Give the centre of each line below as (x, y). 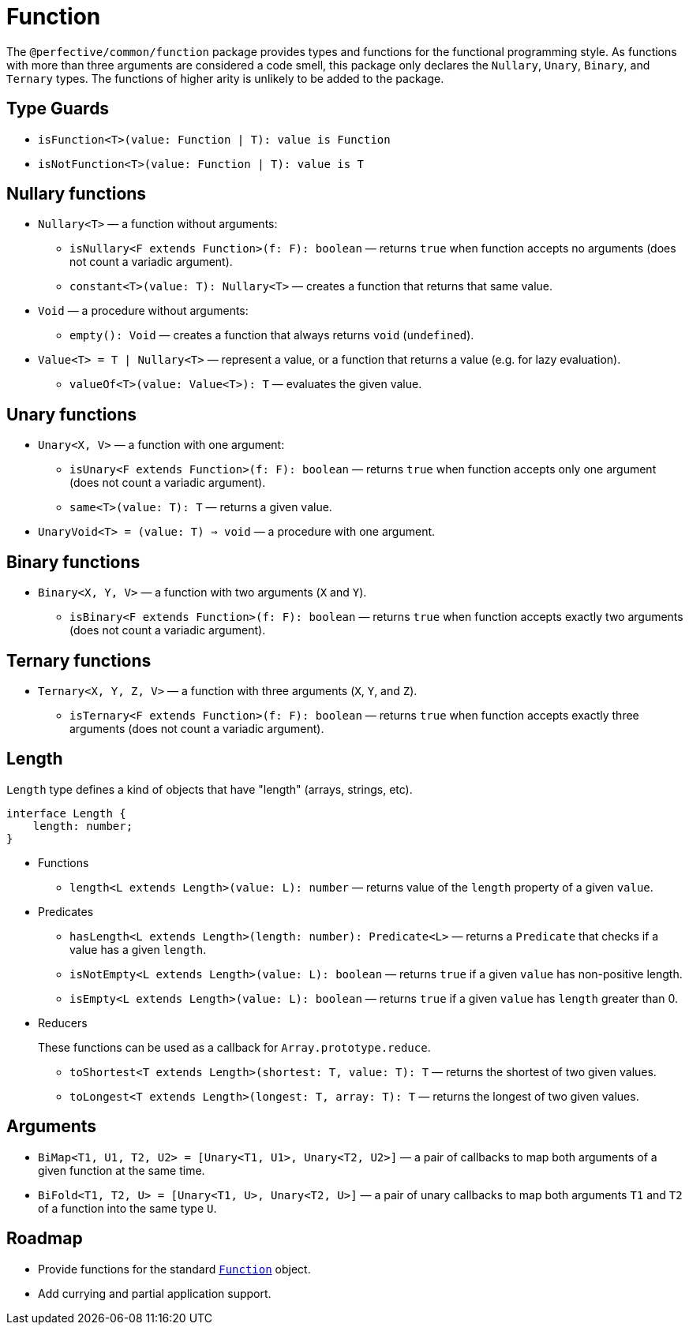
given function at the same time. (122, 1170)
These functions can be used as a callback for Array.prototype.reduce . (234, 1047)
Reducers (63, 1023)
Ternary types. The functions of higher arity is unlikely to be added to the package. (225, 78)
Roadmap (45, 1239)
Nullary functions (77, 194)
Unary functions (72, 414)
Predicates (66, 911)
